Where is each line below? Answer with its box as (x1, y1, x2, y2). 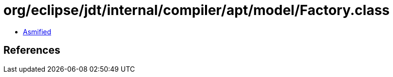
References (3, 44, 60, 57)
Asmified (23, 27, 52, 36)
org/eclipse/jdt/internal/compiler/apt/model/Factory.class (3, 2, 390, 18)
